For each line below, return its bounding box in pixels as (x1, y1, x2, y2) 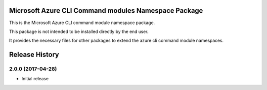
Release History (9, 51, 59, 59)
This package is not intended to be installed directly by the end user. (9, 29, 149, 34)
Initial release (21, 76, 49, 82)
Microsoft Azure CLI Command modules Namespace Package (9, 6, 203, 15)
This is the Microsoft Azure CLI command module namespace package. (9, 20, 155, 26)
